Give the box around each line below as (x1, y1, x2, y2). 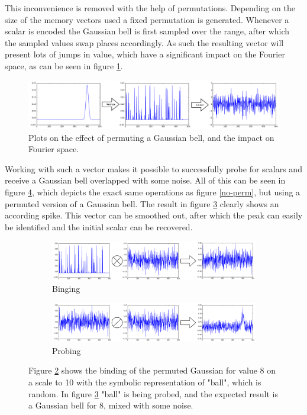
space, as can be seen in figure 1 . (5, 59, 123, 72)
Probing (52, 344, 81, 356)
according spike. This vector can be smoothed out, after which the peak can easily (5, 209, 303, 221)
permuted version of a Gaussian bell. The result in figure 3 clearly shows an (5, 197, 279, 210)
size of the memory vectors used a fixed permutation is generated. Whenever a (5, 13, 289, 25)
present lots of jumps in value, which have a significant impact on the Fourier (5, 48, 285, 60)
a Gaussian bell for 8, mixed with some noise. (28, 399, 193, 411)
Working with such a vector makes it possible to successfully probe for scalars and (5, 162, 302, 175)
